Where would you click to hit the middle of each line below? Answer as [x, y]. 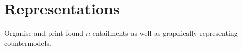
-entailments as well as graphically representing [164, 33]
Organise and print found [44, 33]
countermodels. [28, 43]
